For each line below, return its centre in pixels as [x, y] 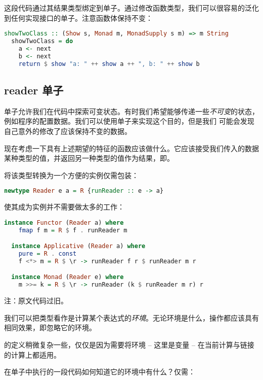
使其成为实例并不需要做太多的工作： [64, 207]
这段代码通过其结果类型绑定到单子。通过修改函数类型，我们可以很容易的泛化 [131, 8]
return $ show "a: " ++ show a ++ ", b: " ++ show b [109, 64]
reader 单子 [34, 90]
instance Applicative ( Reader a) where [78, 246]
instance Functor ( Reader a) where [64, 222]
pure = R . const [48, 254]
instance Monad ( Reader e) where [68, 277]
